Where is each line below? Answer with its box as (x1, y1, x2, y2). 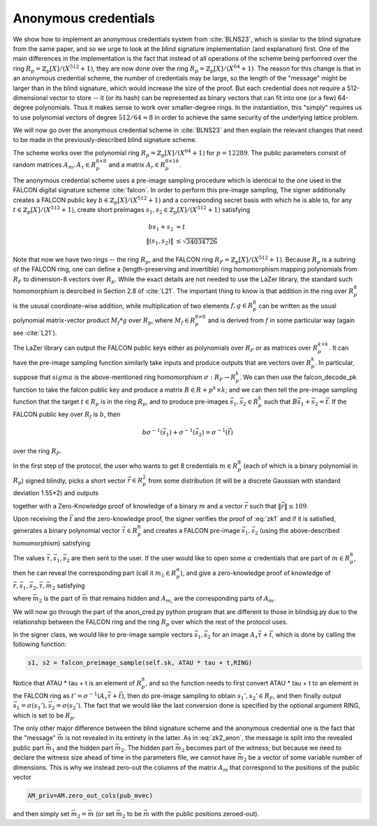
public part (13, 743, 45, 752)
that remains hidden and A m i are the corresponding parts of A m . (89, 594, 276, 605)
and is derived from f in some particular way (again (207, 315, 355, 325)
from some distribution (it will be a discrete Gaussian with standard (148, 476, 341, 485)
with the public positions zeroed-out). (151, 809, 260, 818)
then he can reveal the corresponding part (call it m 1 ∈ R (13, 569, 177, 578)
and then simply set (13, 809, 70, 818)
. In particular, (315, 358, 355, 366)
